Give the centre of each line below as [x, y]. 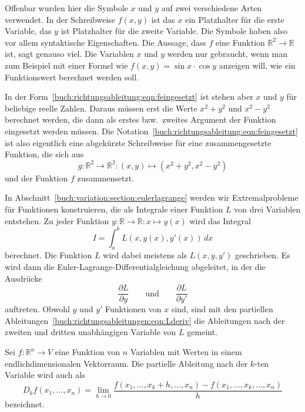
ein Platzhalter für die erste [234, 19]
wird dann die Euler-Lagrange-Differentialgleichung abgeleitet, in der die [135, 266]
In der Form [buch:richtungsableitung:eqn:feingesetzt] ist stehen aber [129, 97]
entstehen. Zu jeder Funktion [57, 220]
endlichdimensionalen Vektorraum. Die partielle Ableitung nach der [126, 363]
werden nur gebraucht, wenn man [227, 54]
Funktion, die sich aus [44, 154]
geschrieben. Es [263, 255]
